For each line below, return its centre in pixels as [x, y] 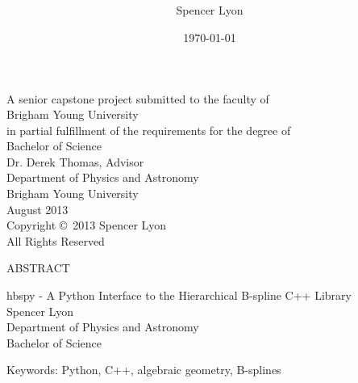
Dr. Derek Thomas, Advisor [75, 161]
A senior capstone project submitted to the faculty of [138, 98]
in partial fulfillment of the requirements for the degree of [149, 130]
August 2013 [37, 209]
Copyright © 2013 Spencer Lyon [87, 225]
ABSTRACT [38, 268]
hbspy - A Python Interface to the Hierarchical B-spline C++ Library [179, 295]
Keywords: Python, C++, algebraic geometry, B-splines [144, 370]
